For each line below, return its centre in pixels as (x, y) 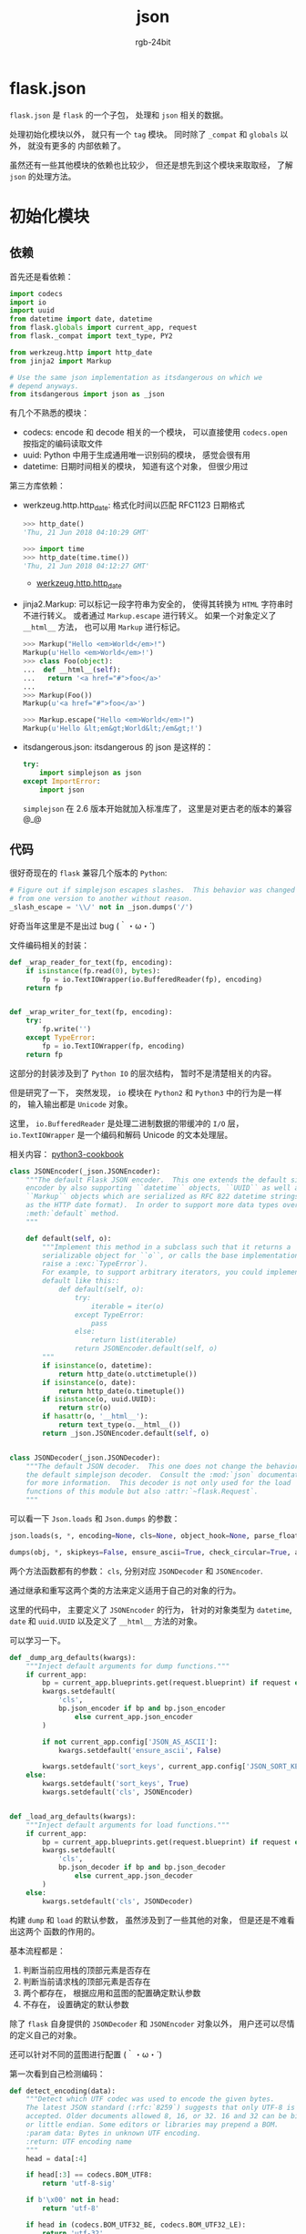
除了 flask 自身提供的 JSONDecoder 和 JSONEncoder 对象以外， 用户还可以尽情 (152, 2024)
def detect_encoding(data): (63, 2091)
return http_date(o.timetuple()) (121, 1391)
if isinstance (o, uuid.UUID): (99, 1399)
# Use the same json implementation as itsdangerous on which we (136, 377)
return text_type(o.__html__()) (119, 1425)
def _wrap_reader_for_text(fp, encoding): (91, 962)
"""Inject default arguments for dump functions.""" (128, 1666)
